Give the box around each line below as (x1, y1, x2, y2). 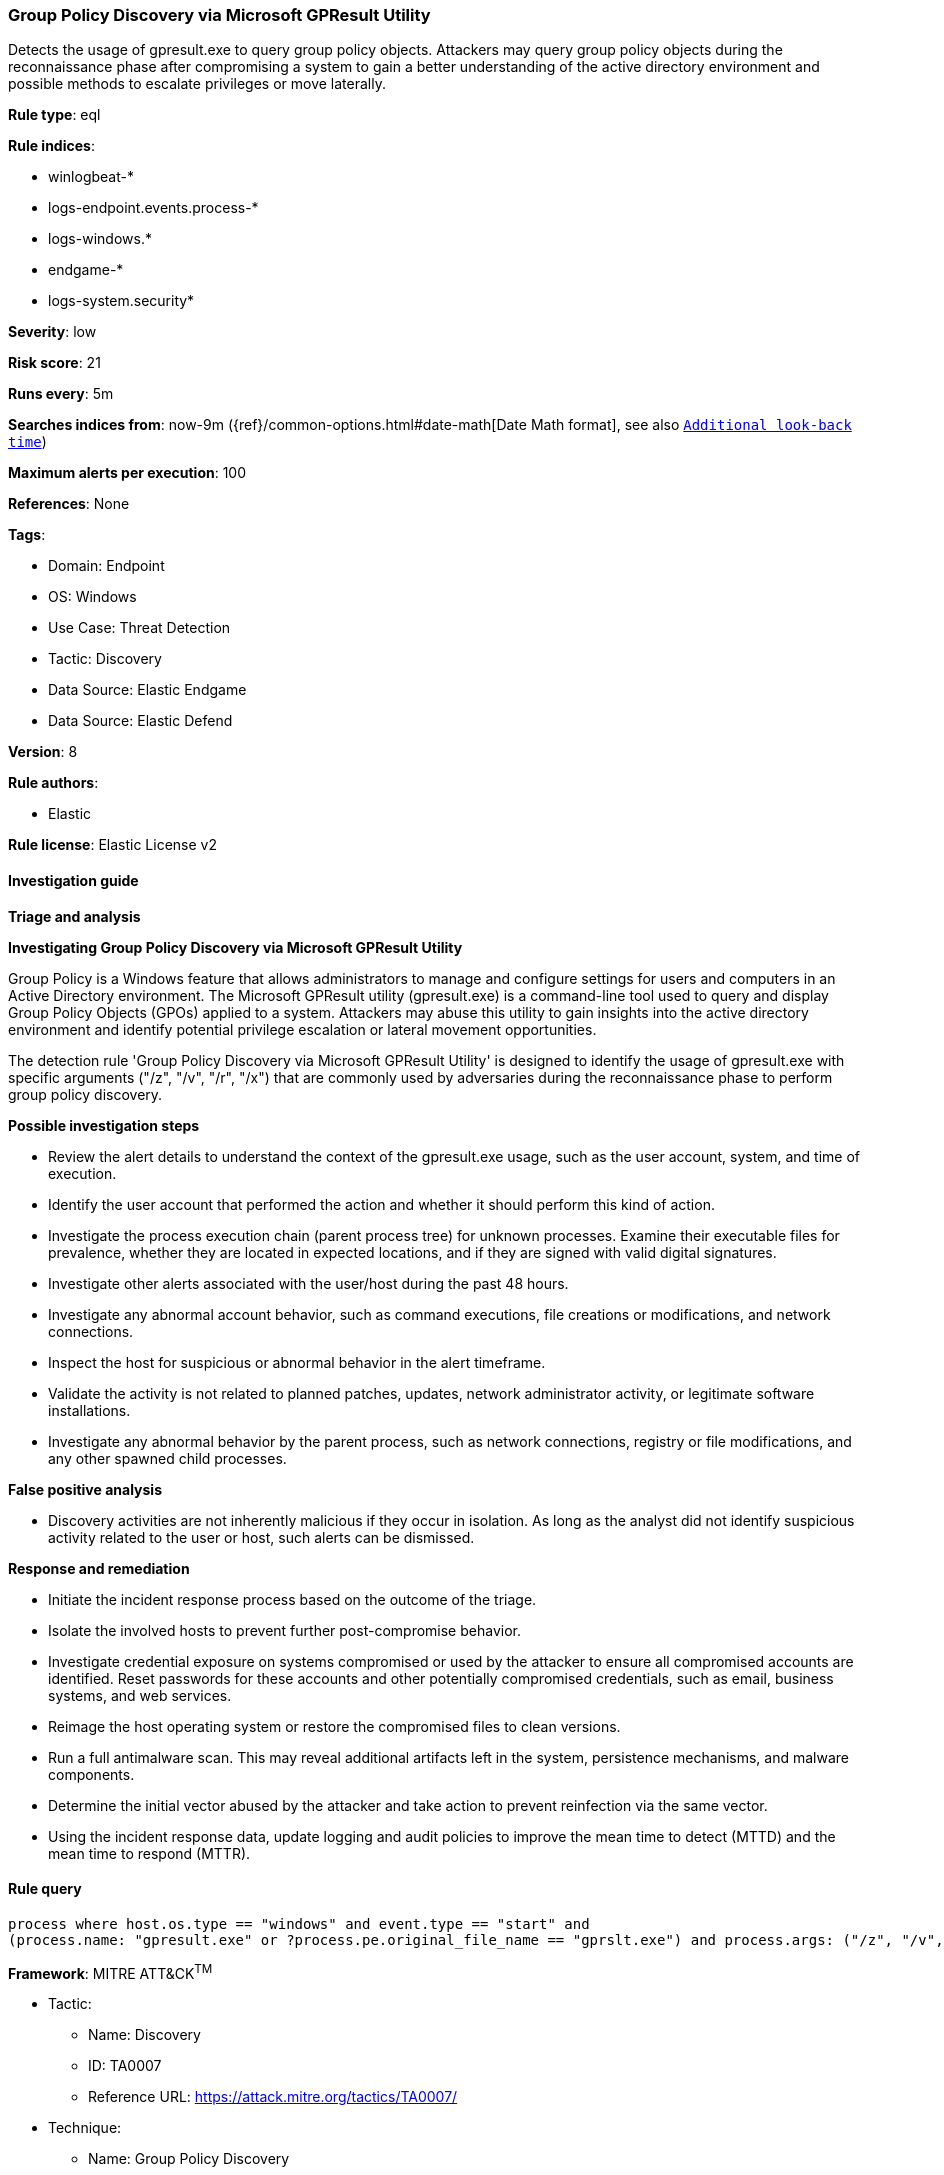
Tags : (8, 526, 46, 544)
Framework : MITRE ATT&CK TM (8, 1961, 213, 1982)
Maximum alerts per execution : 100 (8, 464, 247, 482)
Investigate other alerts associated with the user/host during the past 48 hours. (48, 1274, 569, 1292)
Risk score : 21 (8, 354, 101, 372)
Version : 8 (8, 743, 78, 761)
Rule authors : (8, 774, 99, 792)
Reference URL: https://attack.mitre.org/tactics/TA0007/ (88, 2088, 458, 2106)
